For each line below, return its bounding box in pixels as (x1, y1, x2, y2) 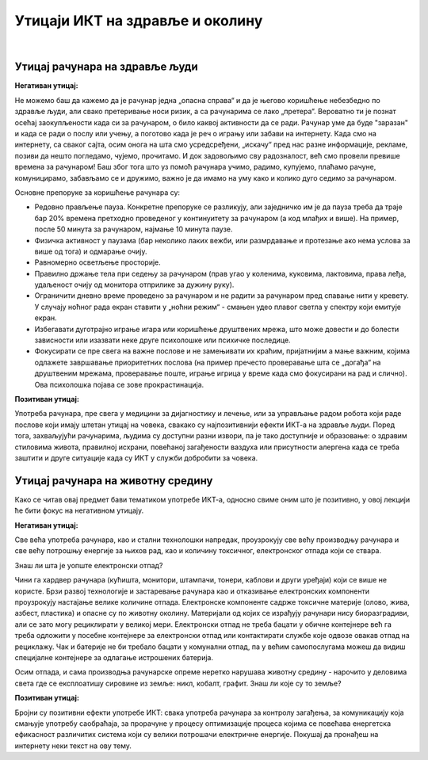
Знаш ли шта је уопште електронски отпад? (14, 560, 163, 570)
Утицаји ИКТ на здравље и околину (14, 12, 263, 29)
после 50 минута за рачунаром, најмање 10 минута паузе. (34, 224, 233, 234)
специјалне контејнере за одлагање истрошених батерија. (14, 652, 214, 662)
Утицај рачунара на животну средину (14, 474, 213, 487)
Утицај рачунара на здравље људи (14, 60, 198, 74)
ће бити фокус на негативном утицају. (14, 506, 144, 515)
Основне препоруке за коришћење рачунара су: (14, 187, 181, 197)
